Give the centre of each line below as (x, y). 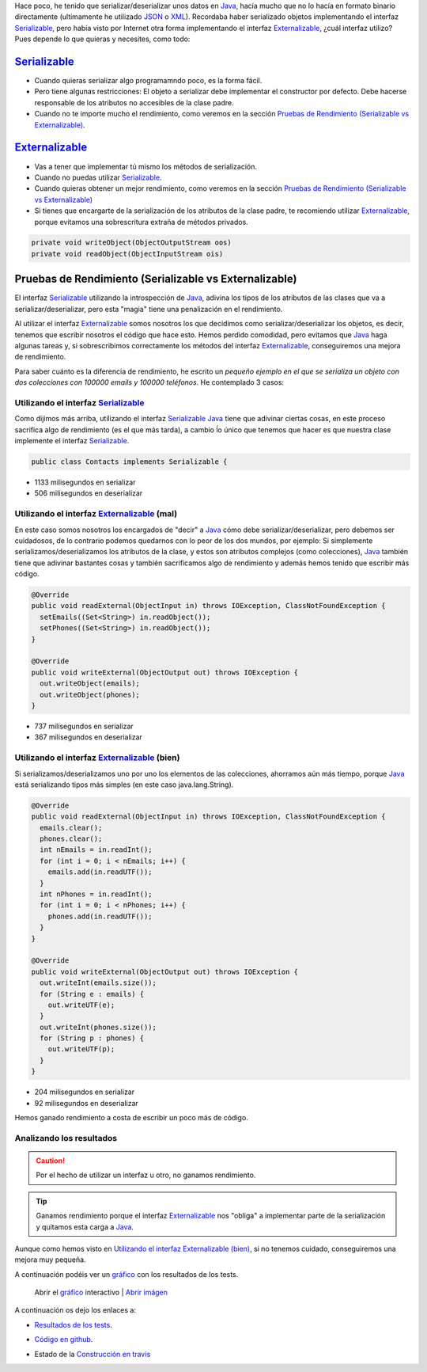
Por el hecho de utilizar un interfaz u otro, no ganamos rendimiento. (146, 1175)
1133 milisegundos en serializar (85, 482)
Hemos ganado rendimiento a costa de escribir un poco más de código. (131, 1118)
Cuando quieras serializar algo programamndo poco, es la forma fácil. (148, 81)
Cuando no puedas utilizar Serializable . (98, 177)
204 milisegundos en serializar (84, 1092)
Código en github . (64, 1340)
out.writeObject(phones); (90, 694)
